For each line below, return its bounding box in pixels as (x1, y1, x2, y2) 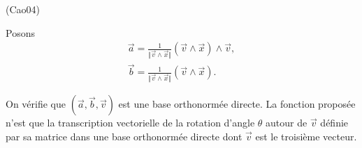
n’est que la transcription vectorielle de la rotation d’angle (6, 115, 255, 130)
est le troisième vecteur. (255, 129, 357, 143)
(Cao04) (6, 2, 40, 16)
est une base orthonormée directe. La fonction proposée (118, 97, 356, 111)
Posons (6, 25, 35, 40)
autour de (266, 115, 307, 130)
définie (320, 115, 349, 130)
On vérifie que (6, 97, 66, 111)
